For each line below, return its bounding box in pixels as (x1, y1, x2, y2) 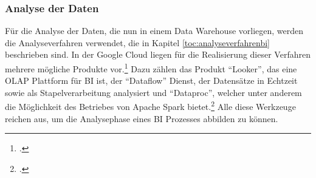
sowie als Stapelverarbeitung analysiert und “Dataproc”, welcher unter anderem (5, 86, 302, 98)
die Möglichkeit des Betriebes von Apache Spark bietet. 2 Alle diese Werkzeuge (5, 98, 296, 113)
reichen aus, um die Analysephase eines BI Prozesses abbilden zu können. (5, 112, 278, 125)
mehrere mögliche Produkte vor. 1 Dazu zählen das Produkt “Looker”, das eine (5, 61, 297, 75)
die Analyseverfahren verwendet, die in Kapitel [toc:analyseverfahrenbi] (5, 36, 270, 49)
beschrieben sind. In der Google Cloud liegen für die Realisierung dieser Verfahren (5, 48, 311, 61)
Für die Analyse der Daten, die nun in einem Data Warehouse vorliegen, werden (5, 24, 304, 37)
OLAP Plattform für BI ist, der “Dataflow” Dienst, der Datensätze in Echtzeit (5, 74, 298, 87)
